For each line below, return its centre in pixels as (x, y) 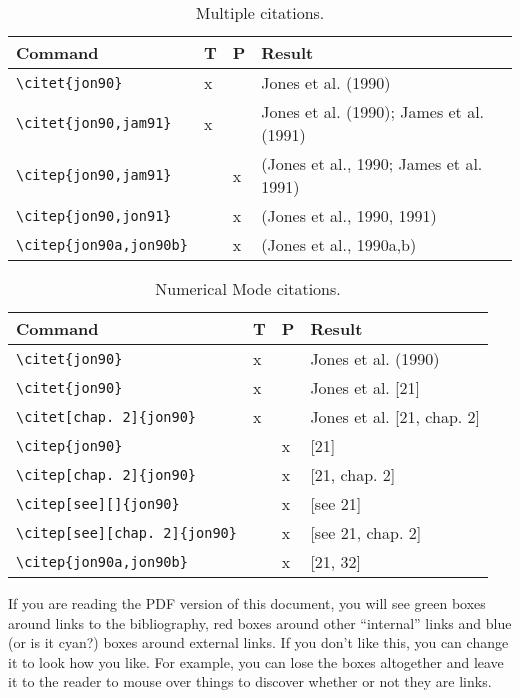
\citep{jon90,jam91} (94, 175)
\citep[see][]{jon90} (98, 503)
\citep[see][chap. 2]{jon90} (126, 532)
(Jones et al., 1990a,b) (339, 244)
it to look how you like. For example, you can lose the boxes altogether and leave (256, 661)
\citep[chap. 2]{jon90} (106, 474)
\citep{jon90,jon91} (94, 215)
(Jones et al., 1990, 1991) (349, 215)
